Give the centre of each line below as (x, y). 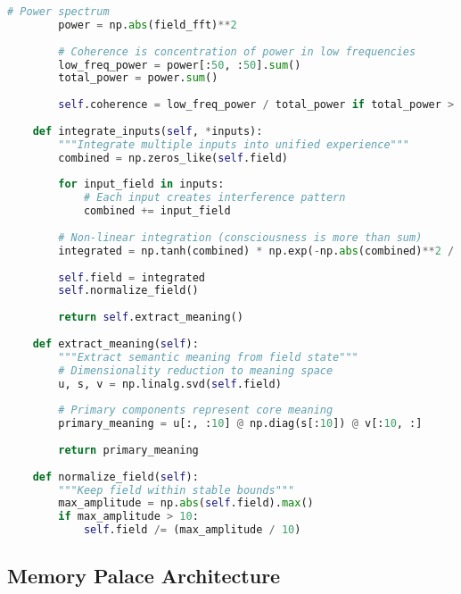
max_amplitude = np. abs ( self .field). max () (186, 503)
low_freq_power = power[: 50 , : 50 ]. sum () (180, 65)
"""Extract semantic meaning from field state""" (208, 357)
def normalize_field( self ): (115, 477)
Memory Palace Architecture (144, 576)
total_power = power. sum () (138, 78)
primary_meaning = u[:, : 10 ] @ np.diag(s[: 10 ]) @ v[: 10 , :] (240, 424)
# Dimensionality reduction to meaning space (196, 370)
